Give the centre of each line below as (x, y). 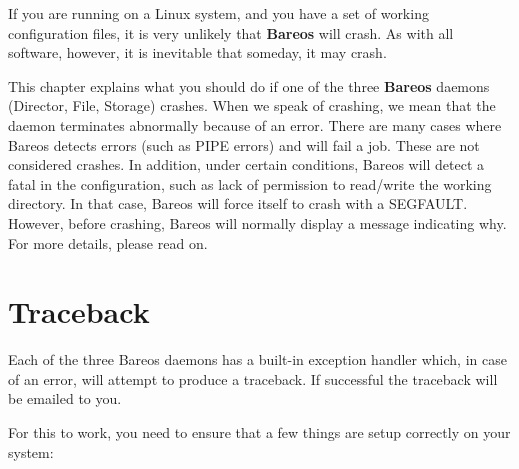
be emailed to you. (65, 398)
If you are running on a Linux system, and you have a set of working (218, 13)
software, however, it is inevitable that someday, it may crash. (197, 52)
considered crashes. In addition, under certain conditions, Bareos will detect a (246, 164)
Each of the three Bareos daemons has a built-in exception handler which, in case (257, 359)
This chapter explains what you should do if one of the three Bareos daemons (249, 85)
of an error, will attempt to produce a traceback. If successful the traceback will (253, 378)
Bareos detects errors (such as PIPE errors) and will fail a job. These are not (244, 144)
